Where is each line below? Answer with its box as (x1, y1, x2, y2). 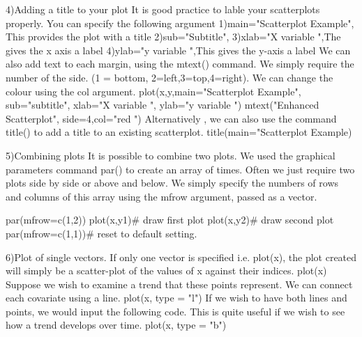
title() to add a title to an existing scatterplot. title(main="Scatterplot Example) (6, 125, 352, 139)
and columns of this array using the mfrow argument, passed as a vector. (6, 189, 317, 203)
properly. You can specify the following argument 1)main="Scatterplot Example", (6, 15, 354, 30)
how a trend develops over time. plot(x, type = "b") (6, 318, 227, 332)
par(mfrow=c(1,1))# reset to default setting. (6, 226, 197, 240)
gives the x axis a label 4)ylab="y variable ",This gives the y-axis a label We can (6, 42, 351, 57)
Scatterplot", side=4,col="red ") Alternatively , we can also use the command (6, 111, 337, 125)
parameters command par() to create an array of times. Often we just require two (6, 162, 355, 176)
